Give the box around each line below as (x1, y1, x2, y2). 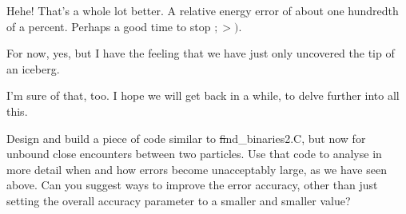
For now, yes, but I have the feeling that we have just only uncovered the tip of (6, 45, 395, 61)
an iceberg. (6, 60, 60, 77)
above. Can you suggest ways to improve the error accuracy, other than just (6, 176, 378, 193)
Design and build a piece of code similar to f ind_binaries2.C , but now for (6, 129, 366, 146)
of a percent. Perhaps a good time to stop (6, 18, 211, 34)
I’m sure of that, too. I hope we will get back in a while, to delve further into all (6, 87, 400, 104)
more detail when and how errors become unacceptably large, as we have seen (6, 160, 387, 177)
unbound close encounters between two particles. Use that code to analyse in (6, 145, 382, 162)
